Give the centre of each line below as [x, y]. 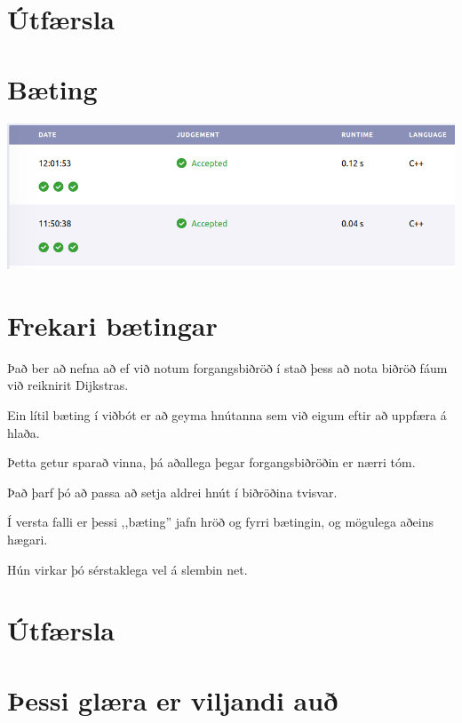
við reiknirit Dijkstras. [68, 385]
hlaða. [24, 432]
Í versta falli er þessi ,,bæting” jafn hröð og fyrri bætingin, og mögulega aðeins [221, 522]
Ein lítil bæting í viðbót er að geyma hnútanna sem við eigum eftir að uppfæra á [227, 415]
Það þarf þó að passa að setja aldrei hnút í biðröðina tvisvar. [172, 492]
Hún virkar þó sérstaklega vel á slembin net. [127, 569]
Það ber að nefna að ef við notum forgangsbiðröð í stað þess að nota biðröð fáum [227, 367]
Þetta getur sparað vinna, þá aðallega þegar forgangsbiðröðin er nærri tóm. [211, 462]
